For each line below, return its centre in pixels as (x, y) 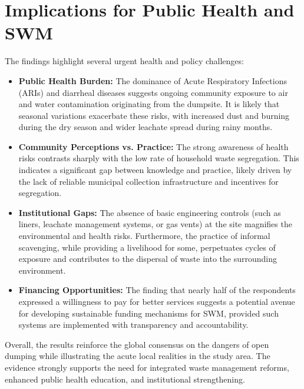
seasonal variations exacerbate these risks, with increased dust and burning (154, 115)
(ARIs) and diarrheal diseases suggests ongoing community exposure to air (153, 92)
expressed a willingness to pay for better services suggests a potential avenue (157, 301)
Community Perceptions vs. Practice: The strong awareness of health (153, 146)
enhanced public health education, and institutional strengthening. (125, 379)
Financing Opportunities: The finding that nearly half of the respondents (157, 290)
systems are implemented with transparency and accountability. (133, 325)
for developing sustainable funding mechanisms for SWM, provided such (148, 313)
